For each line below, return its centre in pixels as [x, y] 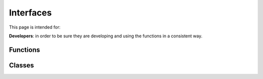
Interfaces [30, 13]
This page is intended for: [35, 27]
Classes [21, 65]
